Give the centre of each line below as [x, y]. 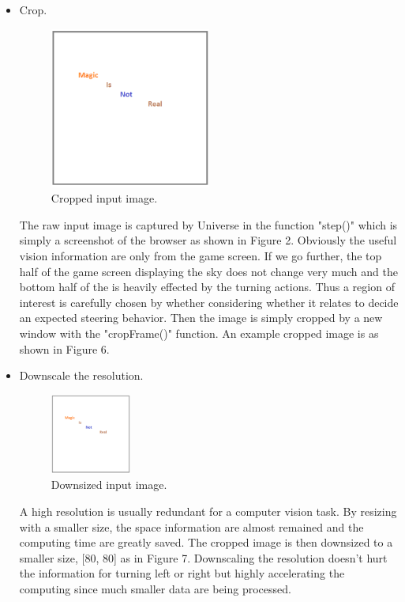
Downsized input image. [109, 485]
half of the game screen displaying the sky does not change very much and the [208, 271]
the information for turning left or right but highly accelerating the [182, 573]
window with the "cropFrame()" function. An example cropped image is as [199, 333]
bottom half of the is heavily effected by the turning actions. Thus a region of [207, 287]
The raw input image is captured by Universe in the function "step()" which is [208, 224]
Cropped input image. [104, 198]
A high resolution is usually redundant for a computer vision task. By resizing [208, 511]
